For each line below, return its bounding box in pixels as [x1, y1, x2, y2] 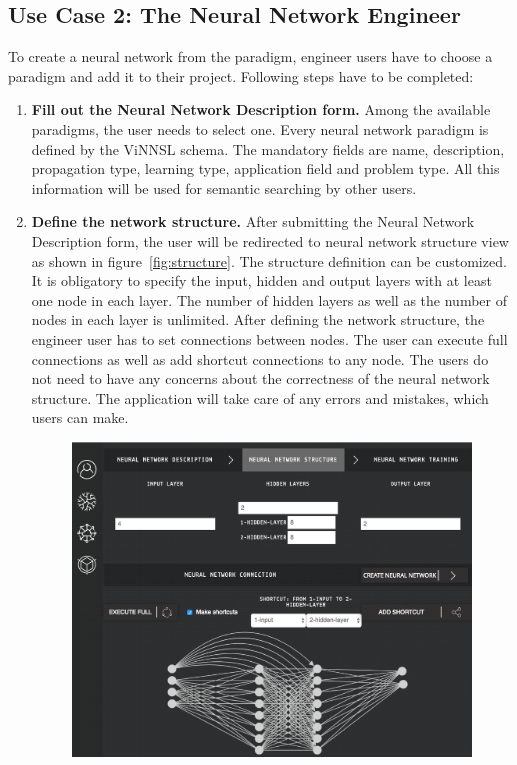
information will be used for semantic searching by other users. [31, 177, 417, 198]
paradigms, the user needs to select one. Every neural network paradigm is [31, 118, 489, 139]
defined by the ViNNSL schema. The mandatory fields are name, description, [31, 138, 505, 159]
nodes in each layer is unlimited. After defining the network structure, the [31, 309, 485, 330]
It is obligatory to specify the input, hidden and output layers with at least [31, 270, 492, 291]
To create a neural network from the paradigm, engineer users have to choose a [8, 46, 493, 67]
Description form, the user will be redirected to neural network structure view [31, 230, 509, 251]
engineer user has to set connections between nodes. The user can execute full [31, 328, 508, 349]
